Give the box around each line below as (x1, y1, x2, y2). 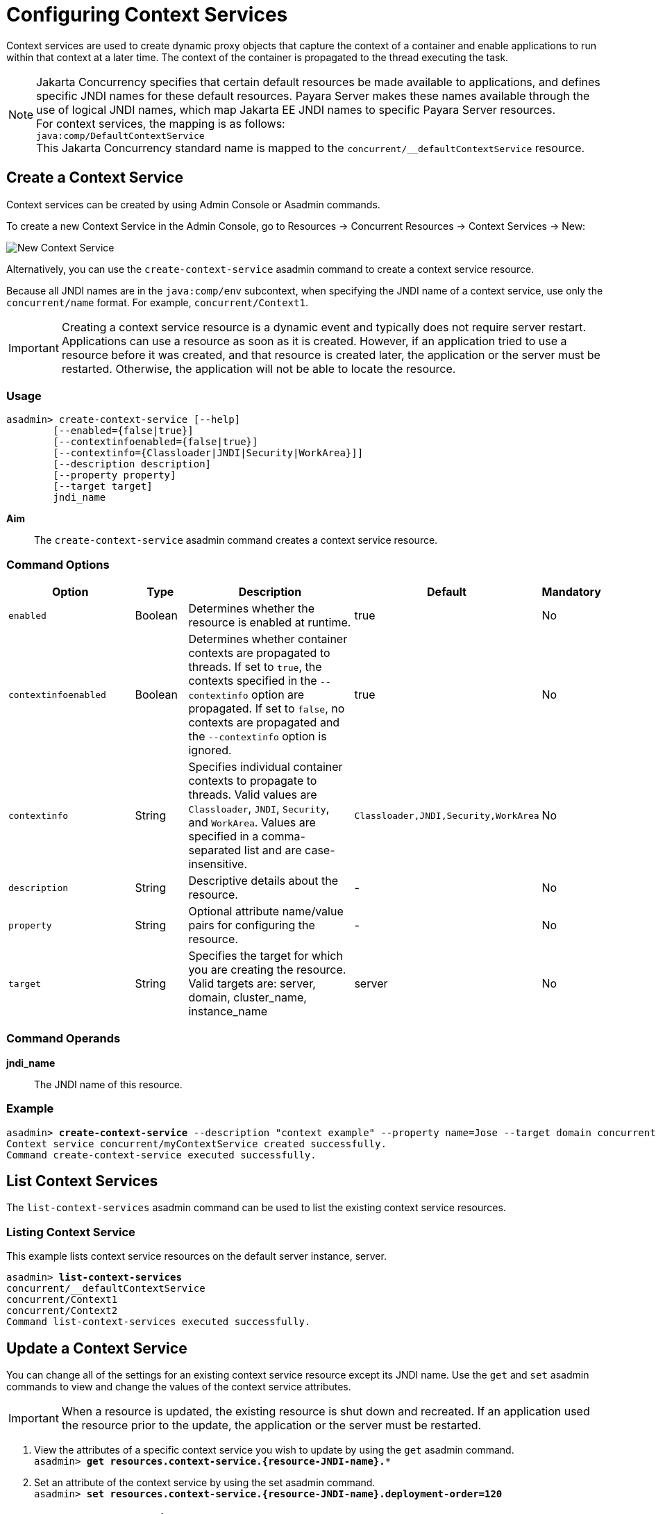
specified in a (188, 829, 259, 844)
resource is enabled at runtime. (188, 615, 351, 630)
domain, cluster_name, (188, 990, 307, 1005)
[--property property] (53, 469, 176, 481)
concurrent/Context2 (6, 1305, 118, 1317)
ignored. (188, 743, 232, 758)
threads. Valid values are (188, 788, 317, 802)
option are (251, 688, 305, 702)
